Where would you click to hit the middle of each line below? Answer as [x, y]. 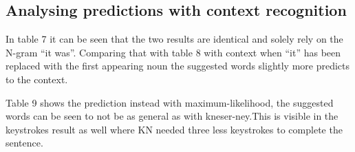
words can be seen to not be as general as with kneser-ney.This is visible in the [172, 116]
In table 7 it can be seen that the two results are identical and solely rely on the [174, 39]
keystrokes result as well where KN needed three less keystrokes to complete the [174, 129]
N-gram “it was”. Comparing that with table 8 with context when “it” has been [173, 52]
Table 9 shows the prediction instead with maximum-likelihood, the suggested [170, 102]
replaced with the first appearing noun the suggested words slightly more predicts [178, 66]
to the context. [37, 79]
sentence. [24, 143]
